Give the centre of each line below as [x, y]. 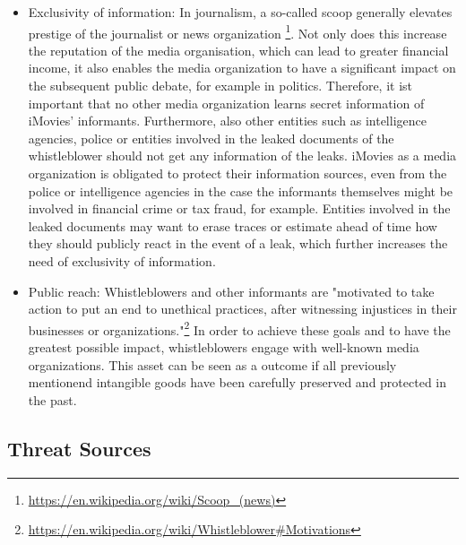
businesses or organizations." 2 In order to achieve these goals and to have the [239, 328]
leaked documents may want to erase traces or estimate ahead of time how [233, 225]
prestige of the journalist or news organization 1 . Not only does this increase [237, 31]
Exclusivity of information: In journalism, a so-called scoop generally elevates [240, 12]
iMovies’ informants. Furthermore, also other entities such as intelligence [227, 121]
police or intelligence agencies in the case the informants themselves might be [241, 190]
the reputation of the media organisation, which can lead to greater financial [238, 50]
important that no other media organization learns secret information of [226, 103]
